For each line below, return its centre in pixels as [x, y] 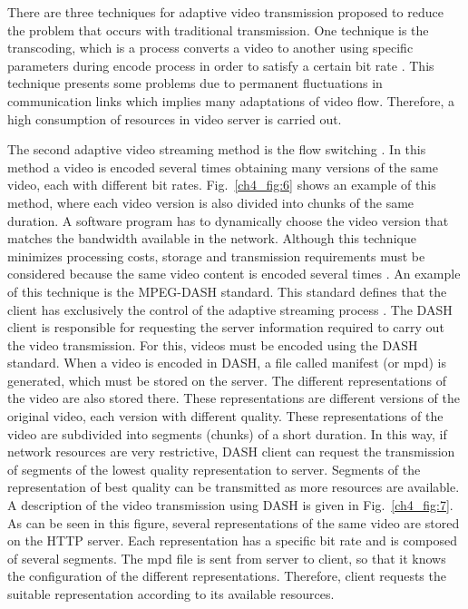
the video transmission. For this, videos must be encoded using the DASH [213, 344]
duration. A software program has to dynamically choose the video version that [228, 220]
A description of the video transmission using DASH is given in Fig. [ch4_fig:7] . [230, 505]
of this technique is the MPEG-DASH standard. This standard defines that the [227, 291]
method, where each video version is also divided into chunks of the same [211, 202]
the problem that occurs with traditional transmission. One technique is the [218, 29]
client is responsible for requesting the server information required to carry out [226, 327]
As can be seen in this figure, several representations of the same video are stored [234, 522]
